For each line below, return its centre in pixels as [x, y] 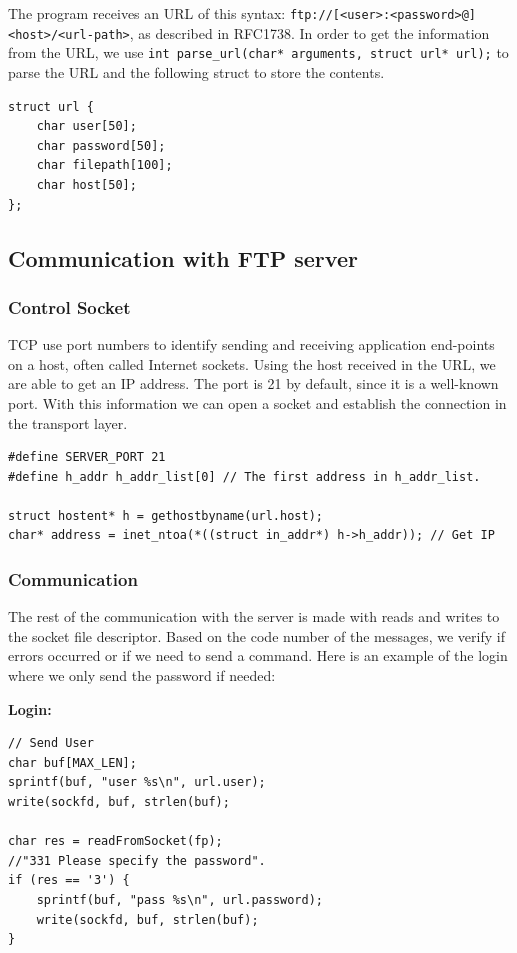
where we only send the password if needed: [142, 675]
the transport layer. [68, 422]
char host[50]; [86, 184]
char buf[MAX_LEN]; [72, 762]
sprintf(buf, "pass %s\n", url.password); [179, 900]
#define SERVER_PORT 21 [87, 457]
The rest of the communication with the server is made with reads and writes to [254, 616]
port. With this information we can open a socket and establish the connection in [257, 402]
